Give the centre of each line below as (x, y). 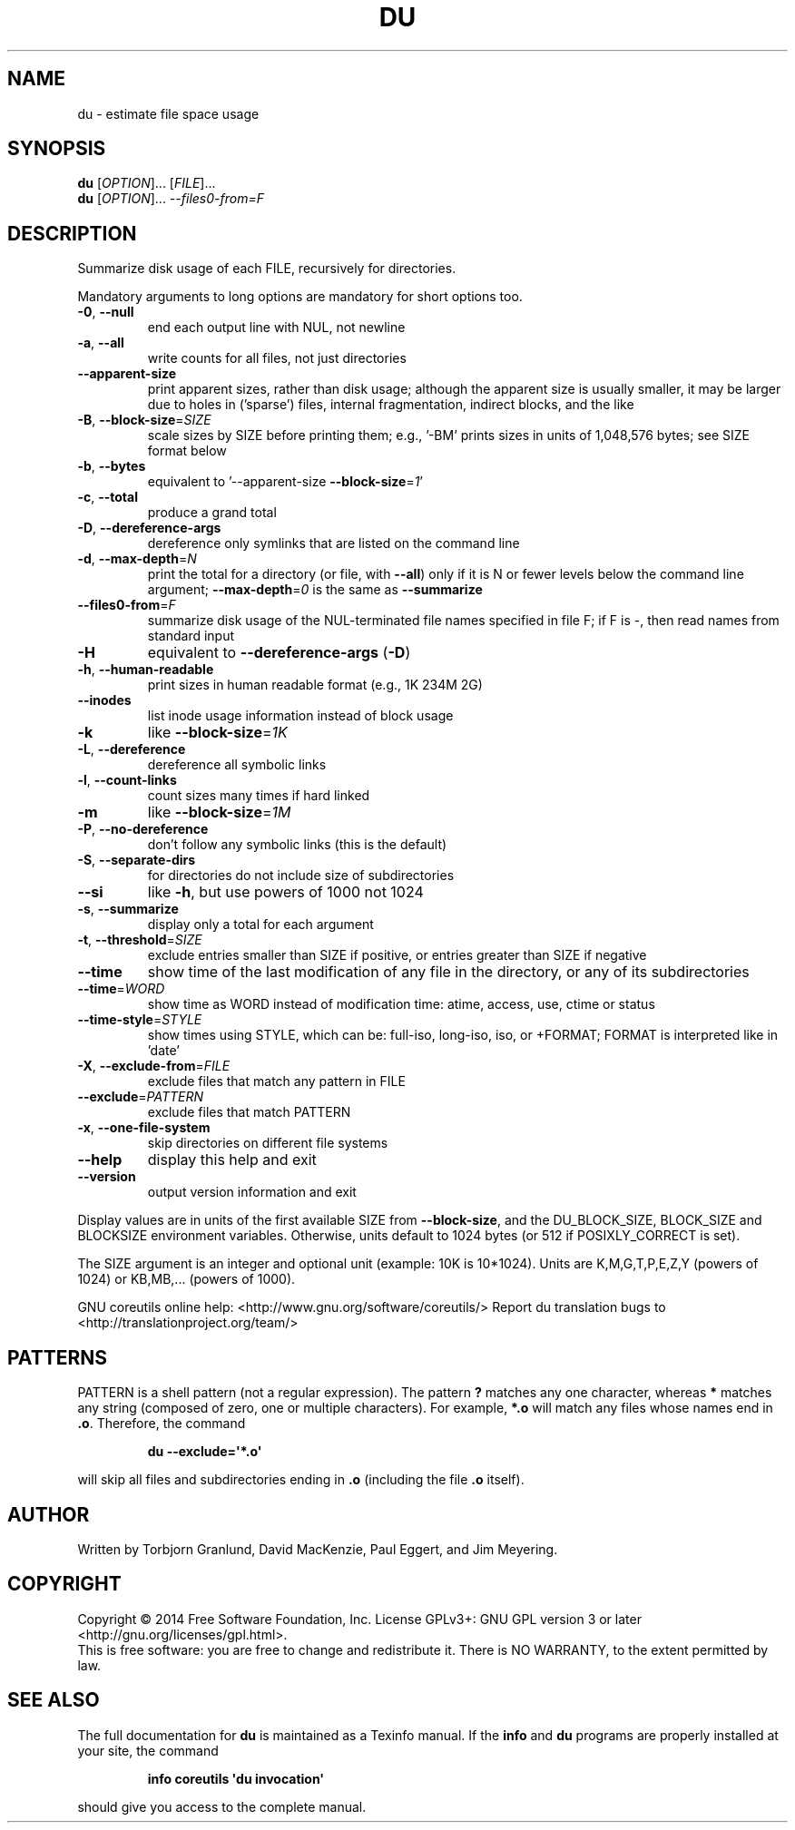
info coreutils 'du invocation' (236, 1778)
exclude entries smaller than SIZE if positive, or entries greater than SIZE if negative (397, 955)
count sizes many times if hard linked (259, 796)
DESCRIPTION (72, 233)
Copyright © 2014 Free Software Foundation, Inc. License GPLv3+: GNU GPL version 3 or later (359, 1619)
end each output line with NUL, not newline (276, 328)
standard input (191, 636)
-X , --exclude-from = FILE (154, 1066)
